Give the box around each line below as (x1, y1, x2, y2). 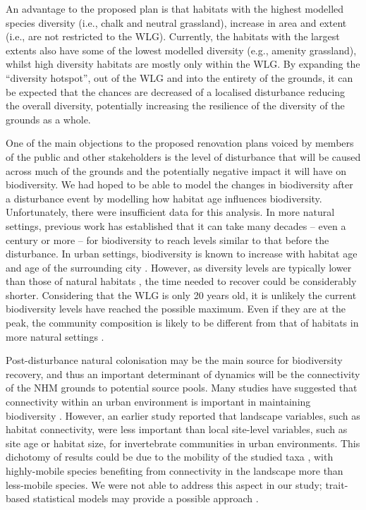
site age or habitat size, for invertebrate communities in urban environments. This (6, 435, 360, 450)
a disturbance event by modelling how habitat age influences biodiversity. (6, 190, 322, 205)
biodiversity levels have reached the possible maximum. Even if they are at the (6, 301, 346, 316)
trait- (325, 477, 348, 492)
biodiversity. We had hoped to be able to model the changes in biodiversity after (6, 177, 353, 192)
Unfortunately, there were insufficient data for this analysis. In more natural (6, 205, 335, 219)
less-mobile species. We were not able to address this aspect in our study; (6, 477, 322, 492)
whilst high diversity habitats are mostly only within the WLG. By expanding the (6, 56, 360, 71)
